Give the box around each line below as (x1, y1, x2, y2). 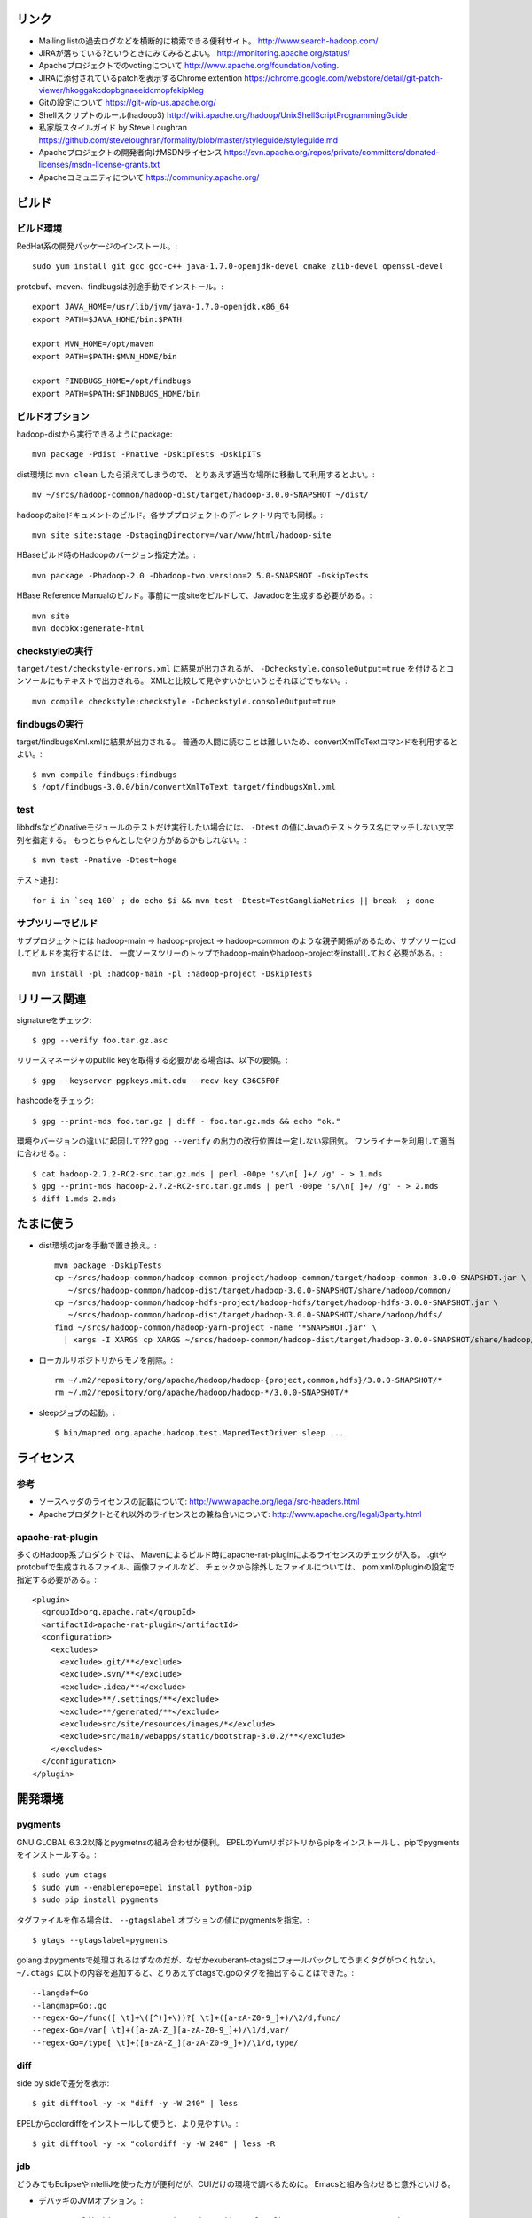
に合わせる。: (16, 1148, 66, 1159)
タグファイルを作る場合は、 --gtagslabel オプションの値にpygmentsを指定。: (16, 1915, 310, 1925)
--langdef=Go (32, 1988, 89, 1998)
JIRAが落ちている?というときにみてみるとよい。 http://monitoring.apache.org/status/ (38, 47, 350, 58)
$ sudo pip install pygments (32, 1895, 159, 1905)
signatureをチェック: (16, 1014, 92, 1025)
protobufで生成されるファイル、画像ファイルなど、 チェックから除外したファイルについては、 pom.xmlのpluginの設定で (16, 1561, 456, 1572)
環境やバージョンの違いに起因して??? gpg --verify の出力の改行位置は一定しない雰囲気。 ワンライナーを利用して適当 (16, 1136, 456, 1146)
